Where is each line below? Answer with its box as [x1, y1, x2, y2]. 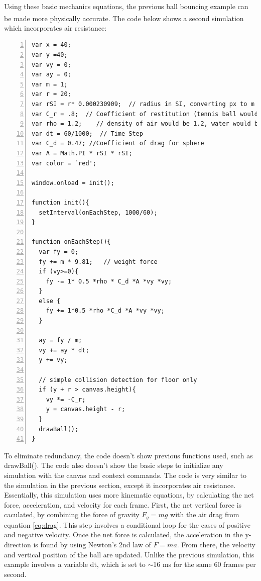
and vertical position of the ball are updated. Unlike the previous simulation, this [4, 549, 254, 559]
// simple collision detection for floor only [39, 376, 197, 383]
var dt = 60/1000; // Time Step [32, 130, 143, 137]
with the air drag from [170, 509, 239, 520]
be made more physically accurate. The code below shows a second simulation [4, 13, 244, 23]
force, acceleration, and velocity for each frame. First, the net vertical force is [4, 499, 242, 510]
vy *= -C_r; [46, 396, 86, 403]
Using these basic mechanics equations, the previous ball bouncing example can [4, 1, 248, 11]
